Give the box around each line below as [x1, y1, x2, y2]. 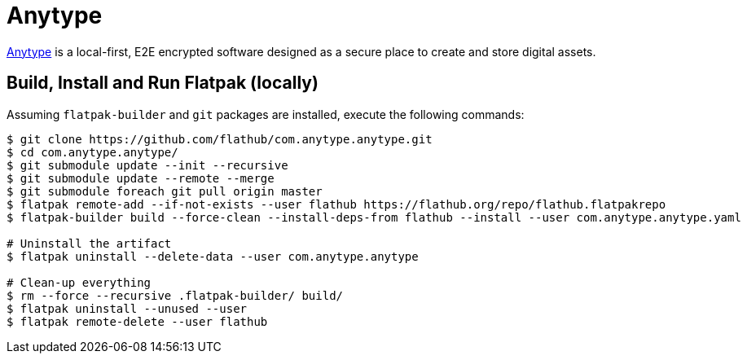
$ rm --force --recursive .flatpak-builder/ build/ [7, 288, 344, 302]
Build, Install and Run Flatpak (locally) [7, 72, 319, 94]
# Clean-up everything [7, 275, 152, 289]
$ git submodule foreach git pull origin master [7, 184, 323, 198]
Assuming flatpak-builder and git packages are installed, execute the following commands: [7, 107, 525, 121]
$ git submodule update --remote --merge [7, 171, 275, 185]
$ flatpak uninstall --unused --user [7, 301, 248, 315]
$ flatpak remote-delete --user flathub [7, 314, 268, 328]
